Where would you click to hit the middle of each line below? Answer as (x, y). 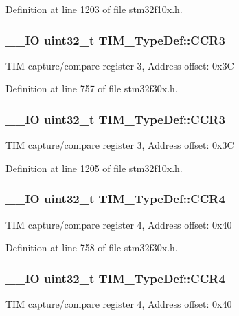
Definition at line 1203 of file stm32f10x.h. (94, 9)
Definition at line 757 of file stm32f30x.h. (92, 88)
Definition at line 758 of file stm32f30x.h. (92, 247)
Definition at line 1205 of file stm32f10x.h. (94, 168)
